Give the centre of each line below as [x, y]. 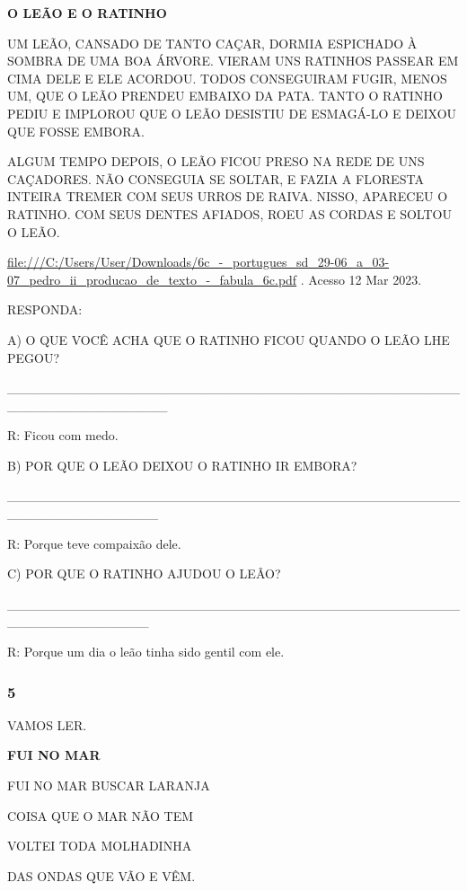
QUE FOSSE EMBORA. [76, 131]
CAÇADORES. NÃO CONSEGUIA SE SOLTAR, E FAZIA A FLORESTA [216, 178]
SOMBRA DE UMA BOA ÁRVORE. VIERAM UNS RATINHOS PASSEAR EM [233, 61]
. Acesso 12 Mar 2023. [361, 279]
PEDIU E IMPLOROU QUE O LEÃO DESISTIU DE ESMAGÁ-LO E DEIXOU [232, 113]
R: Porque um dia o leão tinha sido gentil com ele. [146, 652]
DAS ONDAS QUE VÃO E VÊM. [101, 875]
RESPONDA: [45, 309]
